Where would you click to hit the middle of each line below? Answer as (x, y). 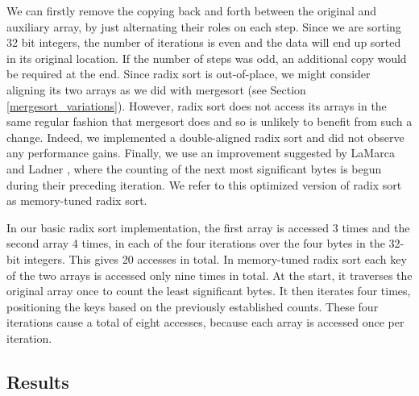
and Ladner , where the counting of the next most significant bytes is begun (194, 168)
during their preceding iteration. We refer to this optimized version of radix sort (204, 184)
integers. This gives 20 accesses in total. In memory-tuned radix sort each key (215, 258)
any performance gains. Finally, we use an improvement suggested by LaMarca (201, 153)
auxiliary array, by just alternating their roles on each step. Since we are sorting (204, 26)
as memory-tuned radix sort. (77, 200)
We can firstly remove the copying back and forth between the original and (192, 10)
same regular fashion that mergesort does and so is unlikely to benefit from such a (209, 121)
